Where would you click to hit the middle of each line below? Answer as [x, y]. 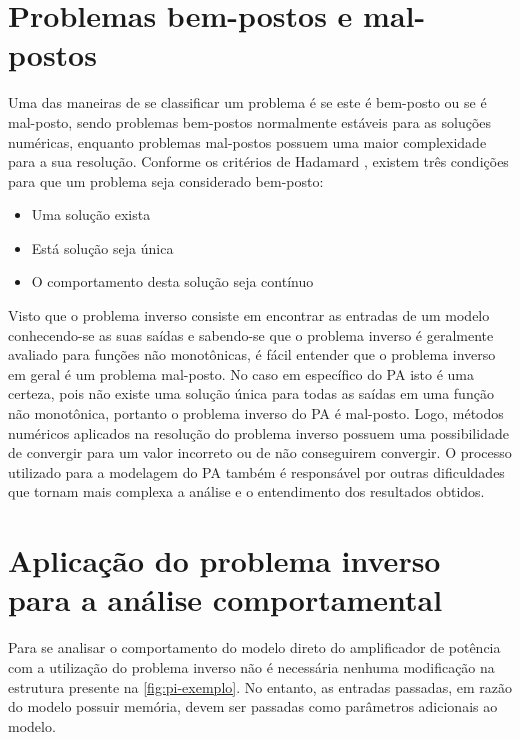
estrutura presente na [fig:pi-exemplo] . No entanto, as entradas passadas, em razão [260, 686]
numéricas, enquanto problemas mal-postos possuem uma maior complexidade [247, 141]
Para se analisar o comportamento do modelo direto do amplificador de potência [254, 647]
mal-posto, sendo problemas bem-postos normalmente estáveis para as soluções [250, 121]
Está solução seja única [102, 247]
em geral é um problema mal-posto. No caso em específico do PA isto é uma [241, 373]
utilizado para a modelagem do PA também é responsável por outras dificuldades [256, 471]
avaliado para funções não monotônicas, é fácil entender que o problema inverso [252, 354]
